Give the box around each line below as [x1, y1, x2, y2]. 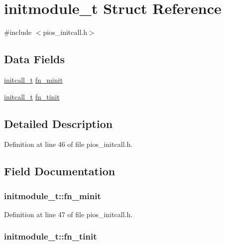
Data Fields [4, 51, 65, 67]
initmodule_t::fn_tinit [4, 230, 97, 243]
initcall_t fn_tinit [4, 91, 60, 102]
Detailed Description [4, 116, 113, 131]
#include [4, 27, 32, 37]
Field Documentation [4, 163, 115, 179]
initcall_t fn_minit [4, 74, 63, 85]
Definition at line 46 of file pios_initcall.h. [4, 139, 133, 149]
